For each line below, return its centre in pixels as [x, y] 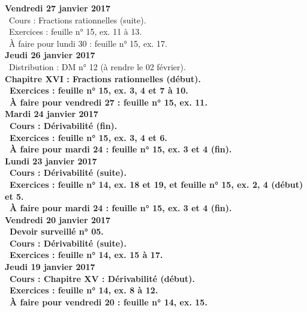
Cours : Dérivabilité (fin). [64, 125]
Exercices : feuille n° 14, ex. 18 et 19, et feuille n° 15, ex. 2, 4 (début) [156, 184]
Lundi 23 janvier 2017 [51, 160]
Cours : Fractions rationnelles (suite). [77, 19]
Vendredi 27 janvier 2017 [58, 8]
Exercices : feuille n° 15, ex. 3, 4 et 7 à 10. [99, 90]
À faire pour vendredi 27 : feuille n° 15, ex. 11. [109, 102]
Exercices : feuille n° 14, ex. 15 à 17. [86, 255]
